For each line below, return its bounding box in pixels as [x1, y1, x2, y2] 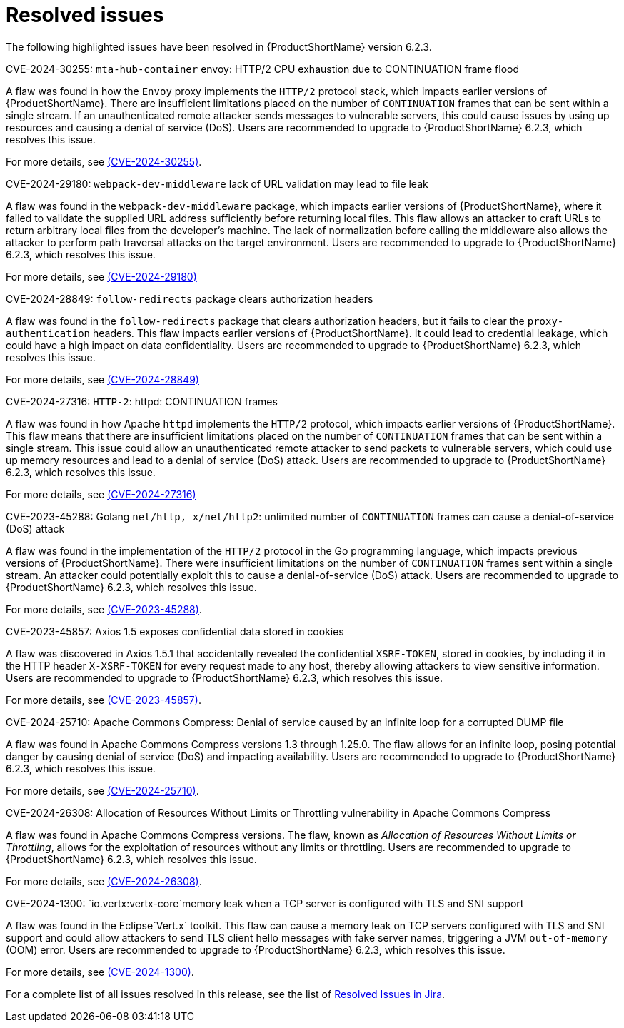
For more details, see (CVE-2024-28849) [6, 373, 199, 385]
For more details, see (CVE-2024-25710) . [6, 784, 199, 797]
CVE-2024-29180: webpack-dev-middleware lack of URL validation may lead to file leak [6, 177, 428, 190]
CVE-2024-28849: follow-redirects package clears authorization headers [6, 292, 373, 305]
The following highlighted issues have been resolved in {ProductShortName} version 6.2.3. [6, 40, 432, 53]
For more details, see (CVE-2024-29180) [6, 270, 197, 283]
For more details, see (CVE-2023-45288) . [6, 603, 202, 615]
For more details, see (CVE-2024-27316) [6, 488, 196, 500]
